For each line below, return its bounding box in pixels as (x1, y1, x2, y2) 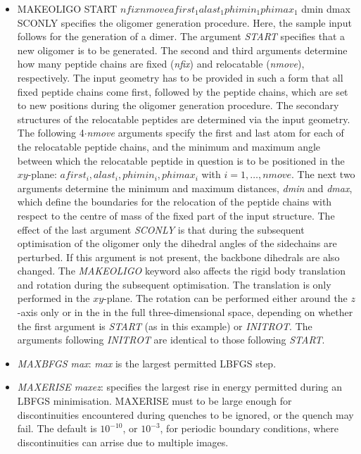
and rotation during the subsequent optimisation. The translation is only (17, 277, 331, 291)
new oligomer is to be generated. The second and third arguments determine (17, 42, 348, 57)
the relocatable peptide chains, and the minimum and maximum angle (17, 139, 321, 153)
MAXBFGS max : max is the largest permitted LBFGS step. (17, 355, 277, 370)
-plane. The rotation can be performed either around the (103, 291, 348, 305)
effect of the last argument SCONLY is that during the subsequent (17, 222, 305, 237)
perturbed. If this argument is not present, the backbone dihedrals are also (17, 249, 340, 264)
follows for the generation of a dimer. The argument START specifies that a (17, 29, 345, 44)
